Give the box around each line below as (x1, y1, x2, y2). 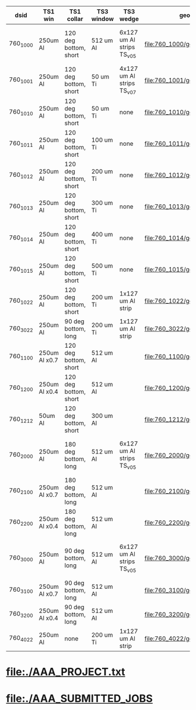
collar (66, 15, 83, 23)
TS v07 (119, 87, 136, 96)
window (91, 15, 114, 23)
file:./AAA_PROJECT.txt (6, 665, 125, 678)
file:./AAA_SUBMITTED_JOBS (6, 692, 153, 705)
